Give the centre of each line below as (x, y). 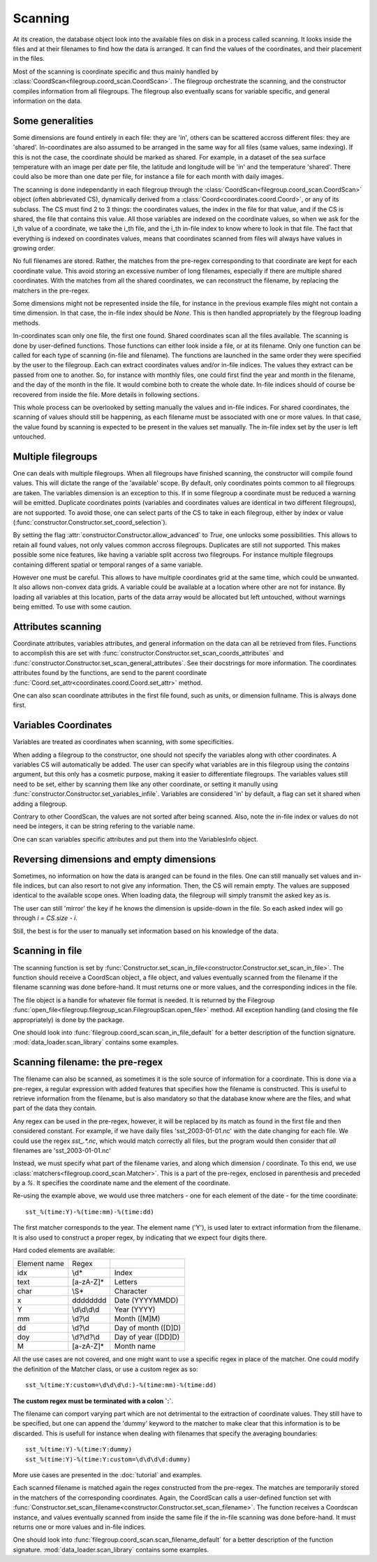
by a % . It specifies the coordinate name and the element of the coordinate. (121, 1183)
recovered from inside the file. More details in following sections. (106, 395)
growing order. (34, 248)
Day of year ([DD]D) (147, 1337)
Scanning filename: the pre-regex (88, 1062)
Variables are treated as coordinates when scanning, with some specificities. (123, 742)
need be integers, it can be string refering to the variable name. (104, 826)
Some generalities (53, 121)
